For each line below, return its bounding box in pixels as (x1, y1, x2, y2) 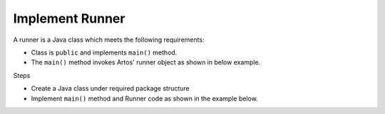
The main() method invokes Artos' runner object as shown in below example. (31, 58, 261, 67)
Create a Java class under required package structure (31, 84, 190, 93)
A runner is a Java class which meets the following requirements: (13, 35, 205, 44)
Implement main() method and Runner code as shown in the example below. (31, 94, 258, 103)
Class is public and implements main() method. (31, 48, 178, 57)
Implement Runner (13, 11, 125, 26)
